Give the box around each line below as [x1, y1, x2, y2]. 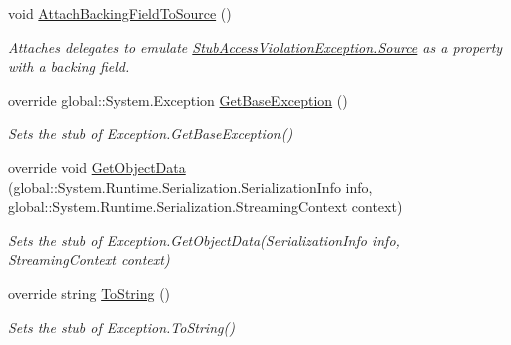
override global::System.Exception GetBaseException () [8, 89, 348, 110]
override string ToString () [8, 282, 171, 303]
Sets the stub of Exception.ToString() [8, 316, 235, 337]
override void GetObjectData [8, 156, 186, 177]
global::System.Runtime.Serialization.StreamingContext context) [8, 196, 403, 217]
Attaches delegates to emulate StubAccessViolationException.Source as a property [8, 36, 503, 57]
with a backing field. [8, 56, 130, 77]
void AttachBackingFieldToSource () [8, 3, 232, 23]
